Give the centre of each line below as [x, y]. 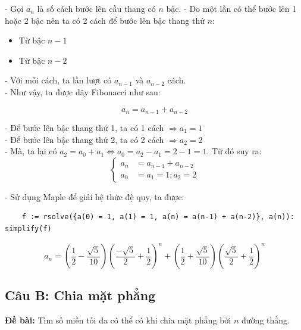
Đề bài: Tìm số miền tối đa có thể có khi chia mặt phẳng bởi [118, 320]
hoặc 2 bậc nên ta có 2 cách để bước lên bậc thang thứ [105, 20]
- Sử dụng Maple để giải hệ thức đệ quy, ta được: [95, 196]
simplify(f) [28, 228]
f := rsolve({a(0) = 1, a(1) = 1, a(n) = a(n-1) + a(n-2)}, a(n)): [158, 217]
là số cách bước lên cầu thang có [96, 8]
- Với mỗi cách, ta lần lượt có [58, 80]
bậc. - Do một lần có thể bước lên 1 [231, 8]
